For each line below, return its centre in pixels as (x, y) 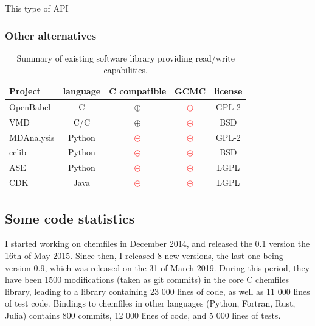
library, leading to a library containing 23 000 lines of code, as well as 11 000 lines (157, 291)
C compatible (138, 91)
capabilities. (126, 70)
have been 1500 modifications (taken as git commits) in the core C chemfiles (147, 279)
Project (25, 91)
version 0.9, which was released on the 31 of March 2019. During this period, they (157, 267)
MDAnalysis (32, 137)
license (228, 91)
